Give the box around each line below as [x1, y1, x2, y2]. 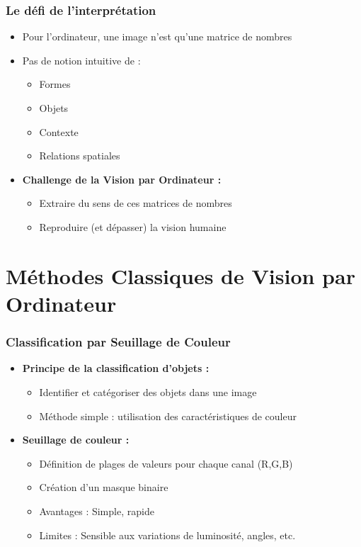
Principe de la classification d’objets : [22, 361, 210, 376]
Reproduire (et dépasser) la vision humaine [39, 219, 227, 234]
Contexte [39, 124, 79, 139]
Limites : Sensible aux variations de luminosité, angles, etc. [39, 527, 296, 542]
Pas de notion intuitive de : [22, 52, 141, 67]
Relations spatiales [39, 148, 120, 163]
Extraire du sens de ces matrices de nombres [39, 196, 232, 210]
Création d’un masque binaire [39, 480, 168, 495]
